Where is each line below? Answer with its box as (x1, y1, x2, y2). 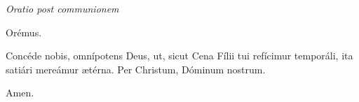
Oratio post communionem (6, 1, 119, 15)
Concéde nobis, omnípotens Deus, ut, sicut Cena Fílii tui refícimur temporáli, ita (6, 48, 353, 63)
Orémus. (6, 24, 42, 39)
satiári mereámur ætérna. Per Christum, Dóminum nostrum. (6, 61, 266, 76)
